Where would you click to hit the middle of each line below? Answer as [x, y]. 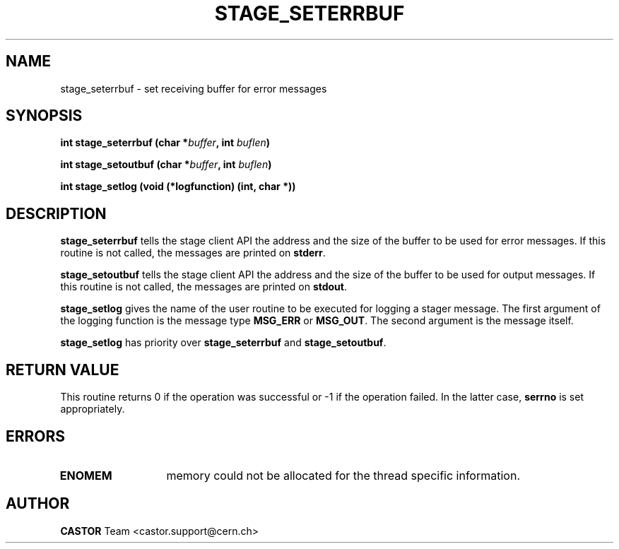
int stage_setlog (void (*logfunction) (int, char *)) [178, 187]
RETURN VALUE [63, 370]
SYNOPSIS [44, 116]
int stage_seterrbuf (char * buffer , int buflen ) [165, 143]
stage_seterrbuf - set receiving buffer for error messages [194, 88]
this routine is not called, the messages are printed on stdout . [204, 287]
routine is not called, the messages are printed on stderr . [193, 253]
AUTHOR [38, 504]
